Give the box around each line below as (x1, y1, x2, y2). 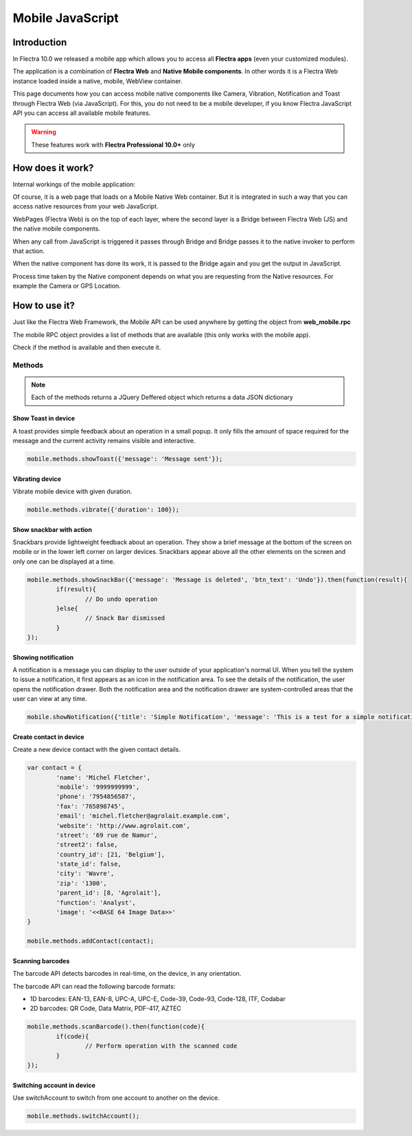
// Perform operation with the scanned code (84, 1042, 238, 1050)
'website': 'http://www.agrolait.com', (56, 822, 190, 829)
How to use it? (12, 300, 75, 312)
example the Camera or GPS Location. (12, 282, 122, 290)
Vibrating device (12, 475, 62, 483)
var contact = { (27, 764, 82, 772)
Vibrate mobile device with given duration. (12, 487, 133, 495)
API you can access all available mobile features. (12, 109, 151, 117)
